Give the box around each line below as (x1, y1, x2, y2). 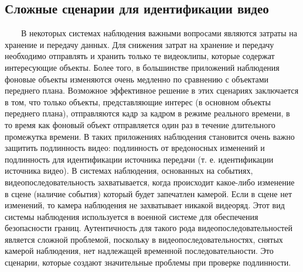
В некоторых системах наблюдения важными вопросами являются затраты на (21, 27, 297, 39)
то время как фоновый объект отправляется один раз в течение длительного (5, 118, 275, 130)
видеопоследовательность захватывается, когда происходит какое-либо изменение (5, 175, 295, 188)
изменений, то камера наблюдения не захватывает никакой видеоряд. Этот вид (5, 199, 285, 211)
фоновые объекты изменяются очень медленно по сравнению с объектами (5, 73, 269, 85)
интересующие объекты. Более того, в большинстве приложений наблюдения (5, 61, 280, 73)
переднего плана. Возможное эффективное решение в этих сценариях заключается (5, 84, 299, 97)
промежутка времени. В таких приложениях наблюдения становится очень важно (5, 130, 295, 142)
